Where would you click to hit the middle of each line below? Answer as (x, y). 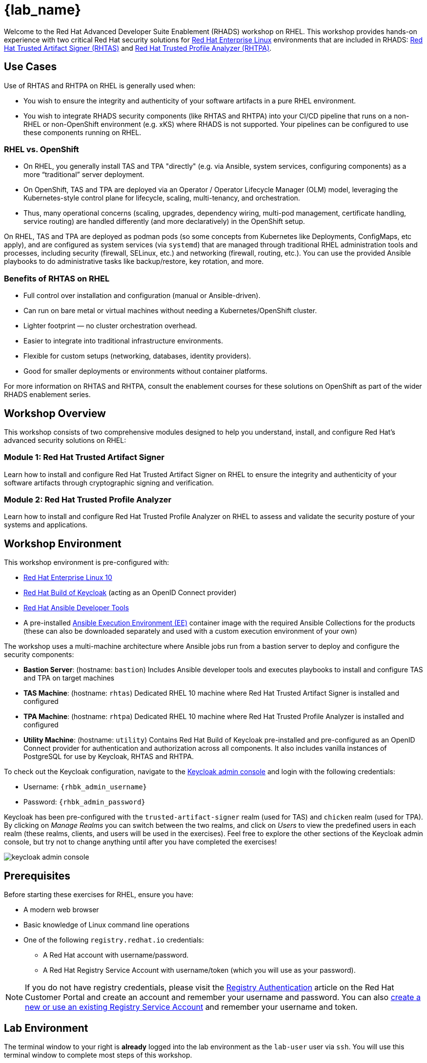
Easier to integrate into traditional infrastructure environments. (123, 341)
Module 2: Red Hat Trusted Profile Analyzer (88, 500)
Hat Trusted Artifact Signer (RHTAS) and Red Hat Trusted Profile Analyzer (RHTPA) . (138, 48)
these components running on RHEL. (82, 132)
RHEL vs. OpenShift (41, 149)
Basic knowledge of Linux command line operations (107, 925)
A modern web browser (61, 910)
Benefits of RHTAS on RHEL (57, 278)
